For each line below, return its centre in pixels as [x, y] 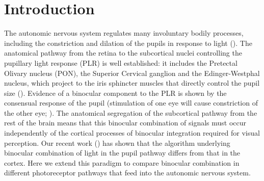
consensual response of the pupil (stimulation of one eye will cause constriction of [131, 103]
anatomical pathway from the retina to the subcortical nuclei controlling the [123, 53]
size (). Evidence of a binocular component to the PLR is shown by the [115, 93]
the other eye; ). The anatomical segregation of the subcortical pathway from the [131, 112]
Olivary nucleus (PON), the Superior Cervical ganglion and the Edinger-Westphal [132, 73]
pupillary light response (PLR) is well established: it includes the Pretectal [121, 62]
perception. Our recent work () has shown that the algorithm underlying [117, 143]
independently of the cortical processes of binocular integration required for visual [132, 133]
